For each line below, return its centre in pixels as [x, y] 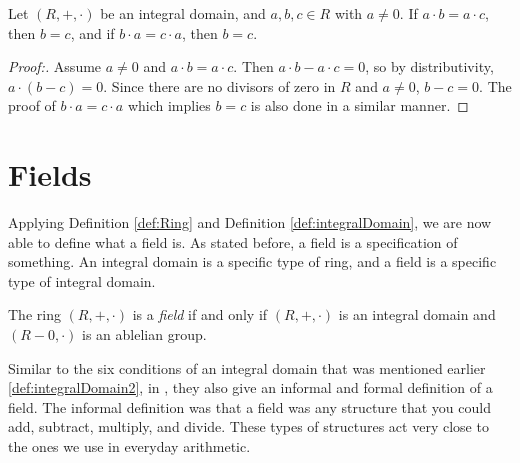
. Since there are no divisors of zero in [219, 85]
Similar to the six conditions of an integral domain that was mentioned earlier [247, 367]
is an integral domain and [417, 314]
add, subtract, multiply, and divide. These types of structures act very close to [248, 426]
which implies [169, 105]
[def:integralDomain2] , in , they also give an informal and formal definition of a [250, 387]
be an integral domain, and [183, 13]
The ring [34, 314]
